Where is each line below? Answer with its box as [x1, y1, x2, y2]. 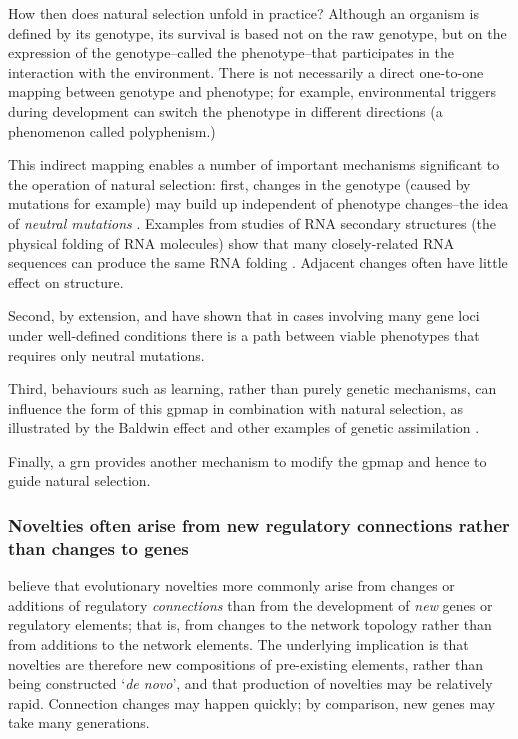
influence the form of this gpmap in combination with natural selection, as [8, 397, 463, 418]
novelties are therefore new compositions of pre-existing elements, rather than [8, 653, 484, 674]
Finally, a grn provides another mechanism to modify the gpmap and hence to [8, 450, 487, 471]
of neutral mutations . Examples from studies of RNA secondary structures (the [8, 212, 497, 233]
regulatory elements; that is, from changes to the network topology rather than [8, 614, 492, 635]
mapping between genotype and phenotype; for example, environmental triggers [8, 81, 496, 102]
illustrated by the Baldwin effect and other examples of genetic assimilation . [8, 417, 480, 438]
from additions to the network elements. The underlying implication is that [8, 633, 469, 654]
